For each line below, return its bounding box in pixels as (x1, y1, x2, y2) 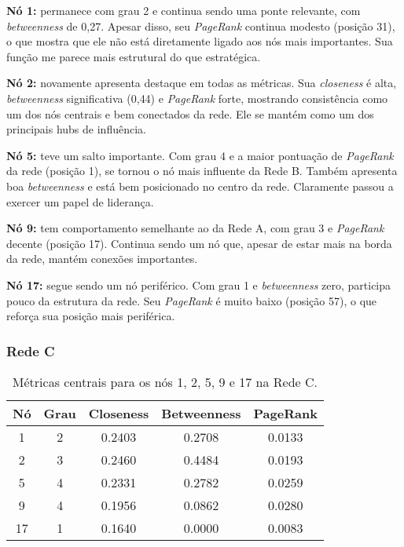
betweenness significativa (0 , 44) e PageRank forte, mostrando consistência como (6, 89, 388, 106)
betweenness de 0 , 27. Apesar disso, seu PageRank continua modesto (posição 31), (6, 17, 395, 34)
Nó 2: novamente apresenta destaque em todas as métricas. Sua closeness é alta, (6, 75, 397, 91)
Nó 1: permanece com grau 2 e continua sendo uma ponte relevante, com (6, 2, 361, 18)
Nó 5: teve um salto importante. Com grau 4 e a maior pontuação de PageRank (6, 147, 394, 163)
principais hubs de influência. (6, 121, 146, 137)
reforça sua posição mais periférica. (6, 308, 175, 324)
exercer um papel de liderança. (6, 193, 154, 210)
